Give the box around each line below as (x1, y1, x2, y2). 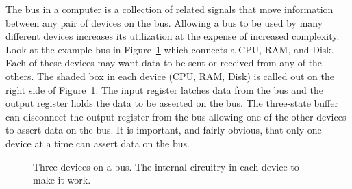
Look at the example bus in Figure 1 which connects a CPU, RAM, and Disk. (5, 42, 334, 56)
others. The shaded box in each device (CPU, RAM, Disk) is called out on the (5, 68, 335, 83)
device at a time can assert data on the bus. (5, 136, 190, 150)
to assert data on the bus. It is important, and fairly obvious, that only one (5, 123, 322, 137)
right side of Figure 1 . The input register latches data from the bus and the (5, 82, 323, 97)
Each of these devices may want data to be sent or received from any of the (5, 55, 323, 70)
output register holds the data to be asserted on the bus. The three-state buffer (5, 96, 338, 110)
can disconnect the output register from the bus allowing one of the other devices (5, 109, 347, 123)
